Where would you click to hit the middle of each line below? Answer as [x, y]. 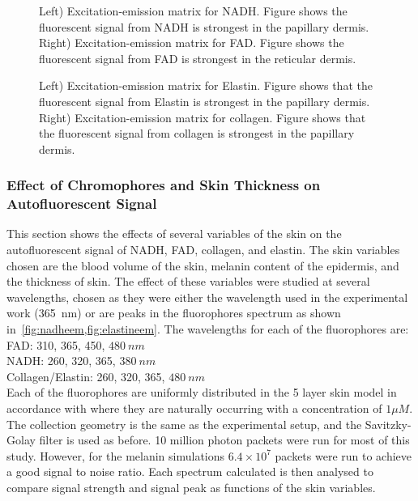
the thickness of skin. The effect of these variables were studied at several [188, 281]
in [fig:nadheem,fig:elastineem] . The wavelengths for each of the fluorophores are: [208, 329]
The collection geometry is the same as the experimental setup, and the [184, 424]
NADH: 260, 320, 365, [61, 361]
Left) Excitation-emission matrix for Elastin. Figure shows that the [206, 85]
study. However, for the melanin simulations [116, 455]
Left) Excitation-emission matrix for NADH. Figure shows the [193, 11]
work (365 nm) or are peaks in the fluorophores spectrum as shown [174, 313]
